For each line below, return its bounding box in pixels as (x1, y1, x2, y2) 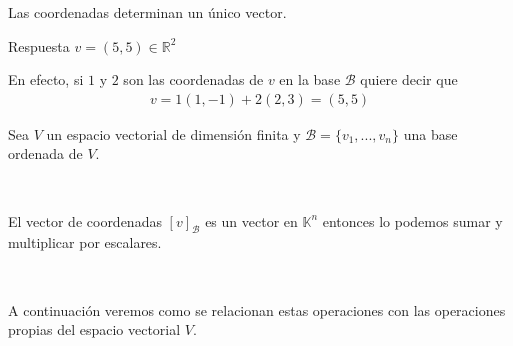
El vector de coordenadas (8, 210, 162, 231)
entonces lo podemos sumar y (322, 210, 503, 231)
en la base (279, 69, 341, 90)
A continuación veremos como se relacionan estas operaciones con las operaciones (8, 299, 506, 320)
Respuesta (8, 35, 70, 56)
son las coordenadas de (123, 69, 264, 90)
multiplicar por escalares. (8, 232, 162, 253)
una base (403, 123, 458, 144)
